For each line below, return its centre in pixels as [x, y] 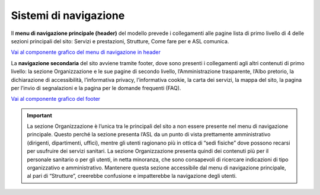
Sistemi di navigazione [68, 15]
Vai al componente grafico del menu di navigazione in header [86, 52]
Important [40, 115]
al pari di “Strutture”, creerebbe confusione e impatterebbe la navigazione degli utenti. [132, 176]
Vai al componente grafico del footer [56, 99]
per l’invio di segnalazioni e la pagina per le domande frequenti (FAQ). [96, 88]
